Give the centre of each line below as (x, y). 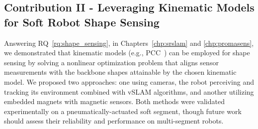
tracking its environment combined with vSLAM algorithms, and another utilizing (129, 91)
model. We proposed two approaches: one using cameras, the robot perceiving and (129, 81)
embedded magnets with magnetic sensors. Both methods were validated (114, 101)
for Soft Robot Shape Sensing (82, 22)
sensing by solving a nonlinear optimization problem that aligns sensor (111, 62)
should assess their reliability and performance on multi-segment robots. (114, 121)
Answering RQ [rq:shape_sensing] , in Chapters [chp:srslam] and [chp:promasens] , (129, 43)
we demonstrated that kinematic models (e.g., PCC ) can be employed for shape (127, 53)
